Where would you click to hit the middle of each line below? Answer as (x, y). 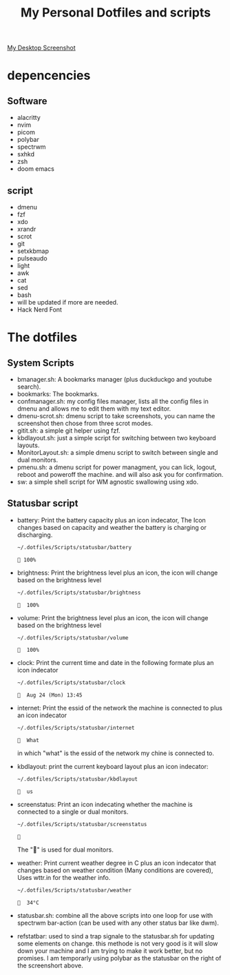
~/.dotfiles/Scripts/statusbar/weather (74, 890)
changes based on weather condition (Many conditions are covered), (115, 870)
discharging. (35, 535)
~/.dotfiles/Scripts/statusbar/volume (73, 638)
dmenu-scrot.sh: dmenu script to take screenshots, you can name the (116, 416)
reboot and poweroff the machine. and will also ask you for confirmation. (120, 474)
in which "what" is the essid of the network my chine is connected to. (116, 753)
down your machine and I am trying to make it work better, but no (110, 951)
